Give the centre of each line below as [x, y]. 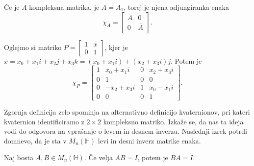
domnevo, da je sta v [35, 141]
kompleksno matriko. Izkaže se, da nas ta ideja [173, 121]
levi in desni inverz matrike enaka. [149, 141]
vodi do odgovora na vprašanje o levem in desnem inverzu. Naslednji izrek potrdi [126, 131]
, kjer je [116, 47]
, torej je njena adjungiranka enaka [176, 7]
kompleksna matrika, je [64, 7]
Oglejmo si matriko [33, 47]
